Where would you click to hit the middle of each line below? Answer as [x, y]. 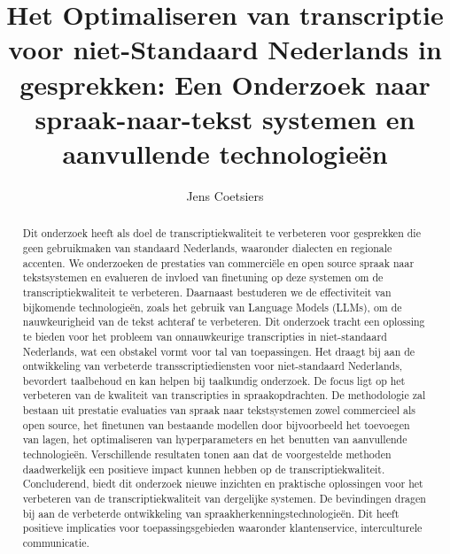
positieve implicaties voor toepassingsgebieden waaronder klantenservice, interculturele [222, 528]
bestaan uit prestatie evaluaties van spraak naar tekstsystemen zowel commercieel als [219, 410]
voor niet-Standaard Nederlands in [225, 49]
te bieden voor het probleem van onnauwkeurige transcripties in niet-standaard [205, 336]
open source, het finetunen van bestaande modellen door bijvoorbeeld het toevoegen [216, 424]
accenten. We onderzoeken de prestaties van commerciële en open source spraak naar [218, 262]
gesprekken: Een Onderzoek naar [225, 84]
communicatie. [56, 543]
